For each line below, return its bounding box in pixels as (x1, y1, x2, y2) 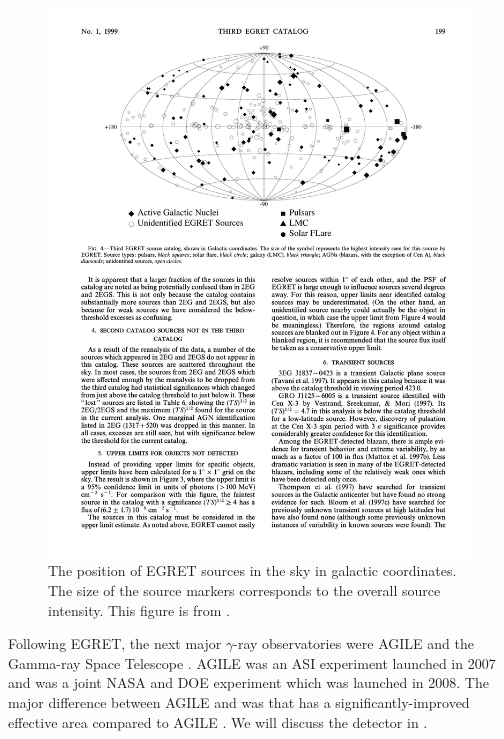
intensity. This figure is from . (48, 599, 230, 620)
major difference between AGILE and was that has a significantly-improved (8, 692, 470, 713)
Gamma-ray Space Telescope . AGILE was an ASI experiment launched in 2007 (8, 652, 496, 673)
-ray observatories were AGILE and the (233, 633, 474, 654)
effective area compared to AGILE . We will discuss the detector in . (8, 711, 428, 732)
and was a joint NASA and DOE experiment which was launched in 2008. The (8, 672, 489, 693)
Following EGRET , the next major (8, 633, 222, 654)
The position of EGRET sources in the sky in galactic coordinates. (48, 560, 457, 581)
